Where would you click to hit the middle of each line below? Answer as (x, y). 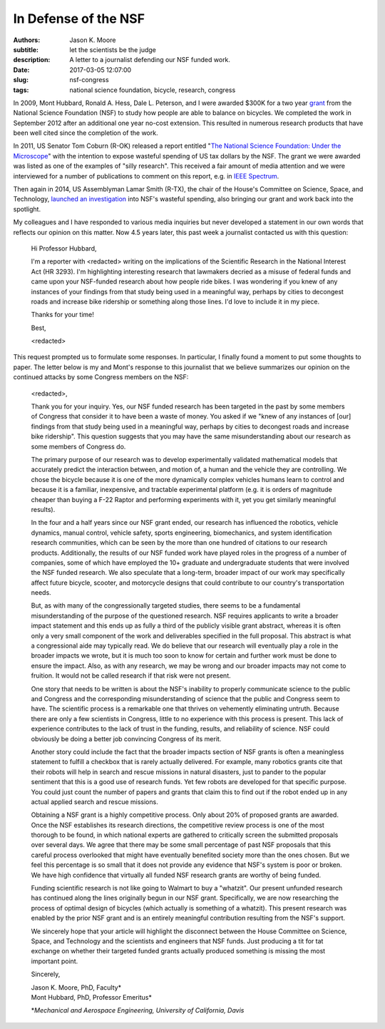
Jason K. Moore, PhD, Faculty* (76, 987)
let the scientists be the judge (113, 49)
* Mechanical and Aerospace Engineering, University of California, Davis (138, 1010)
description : (32, 60)
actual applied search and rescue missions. (94, 802)
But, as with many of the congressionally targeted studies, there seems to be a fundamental (166, 606)
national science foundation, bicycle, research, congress (153, 90)
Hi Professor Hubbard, (64, 248)
